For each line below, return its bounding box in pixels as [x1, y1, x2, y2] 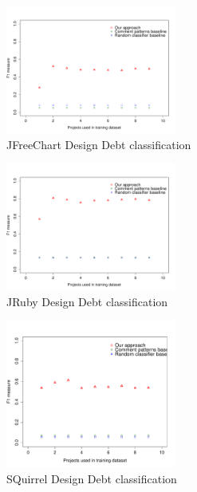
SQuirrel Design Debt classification [6, 470, 177, 486]
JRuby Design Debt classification [6, 293, 168, 309]
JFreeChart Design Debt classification [6, 136, 191, 152]
